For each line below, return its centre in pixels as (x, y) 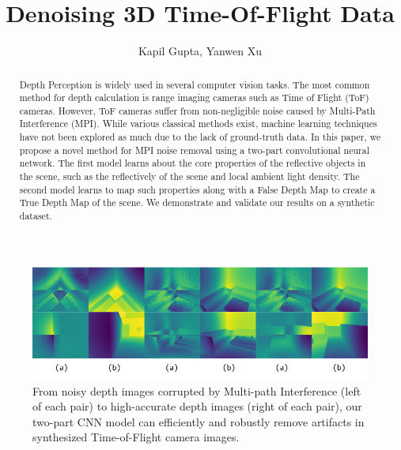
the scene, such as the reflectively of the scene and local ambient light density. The (189, 176)
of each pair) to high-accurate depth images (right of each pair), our (197, 406)
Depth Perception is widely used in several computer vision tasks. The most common (195, 84)
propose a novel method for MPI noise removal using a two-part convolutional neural (194, 150)
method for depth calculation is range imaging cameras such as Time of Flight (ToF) (194, 97)
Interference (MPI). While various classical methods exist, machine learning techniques (198, 124)
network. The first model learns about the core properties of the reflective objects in (193, 163)
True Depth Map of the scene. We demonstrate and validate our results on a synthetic (197, 202)
